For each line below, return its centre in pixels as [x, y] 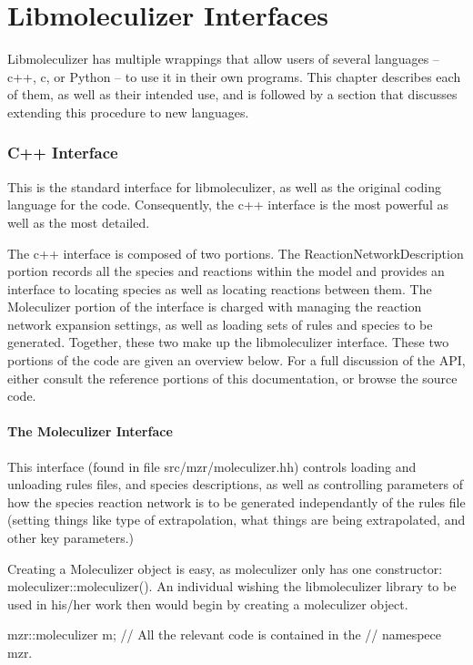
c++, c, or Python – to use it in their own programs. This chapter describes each [234, 76]
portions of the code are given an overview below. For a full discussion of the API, [236, 360]
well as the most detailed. [79, 222]
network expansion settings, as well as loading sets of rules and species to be [220, 324]
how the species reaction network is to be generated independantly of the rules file [236, 501]
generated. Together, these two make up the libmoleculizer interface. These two [228, 342]
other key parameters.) [71, 538]
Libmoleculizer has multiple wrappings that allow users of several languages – [223, 59]
